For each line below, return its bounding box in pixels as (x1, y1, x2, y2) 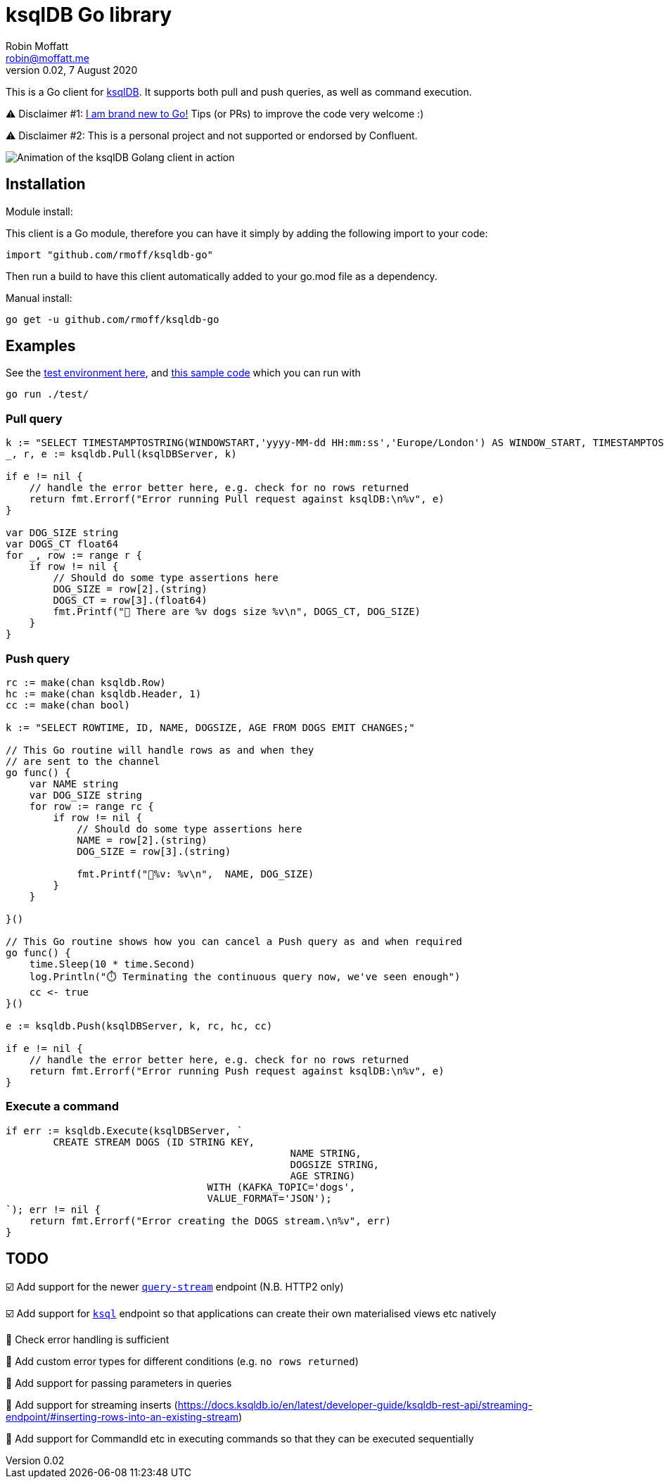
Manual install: (6, 291, 72, 304)
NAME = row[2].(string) (77, 834, 207, 846)
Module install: (6, 205, 73, 217)
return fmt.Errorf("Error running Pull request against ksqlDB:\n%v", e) (29, 493, 445, 505)
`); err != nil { (6, 1203, 101, 1215)
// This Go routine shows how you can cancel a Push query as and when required (6, 935, 463, 947)
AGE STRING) (290, 1169, 356, 1181)
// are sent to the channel (6, 755, 160, 767)
